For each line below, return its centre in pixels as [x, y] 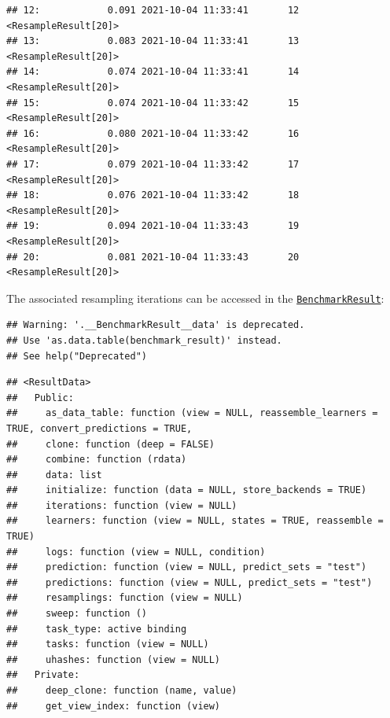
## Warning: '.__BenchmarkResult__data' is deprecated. [156, 325]
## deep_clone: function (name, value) [122, 690]
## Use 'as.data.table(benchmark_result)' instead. [144, 340]
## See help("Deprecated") [77, 356]
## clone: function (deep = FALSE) [110, 444]
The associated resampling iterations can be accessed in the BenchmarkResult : [195, 298]
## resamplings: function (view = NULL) [125, 598]
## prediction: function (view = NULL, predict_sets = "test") [187, 567]
